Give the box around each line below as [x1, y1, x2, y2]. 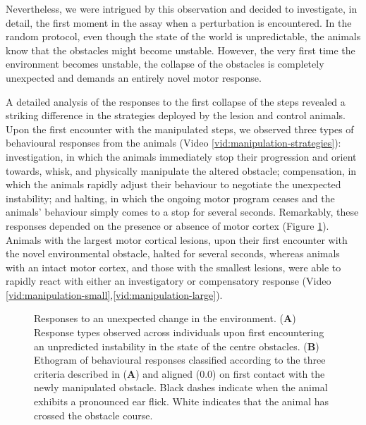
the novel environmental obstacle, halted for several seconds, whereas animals [6, 246, 340, 261]
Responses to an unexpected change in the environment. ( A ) [34, 311, 296, 326]
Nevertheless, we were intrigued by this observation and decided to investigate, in [6, 1, 358, 16]
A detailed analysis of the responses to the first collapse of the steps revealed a [6, 94, 346, 109]
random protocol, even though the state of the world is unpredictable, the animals [6, 29, 361, 44]
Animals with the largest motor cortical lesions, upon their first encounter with [6, 232, 348, 247]
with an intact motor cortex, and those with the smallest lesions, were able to [6, 259, 341, 274]
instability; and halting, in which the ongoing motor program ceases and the [6, 190, 335, 205]
